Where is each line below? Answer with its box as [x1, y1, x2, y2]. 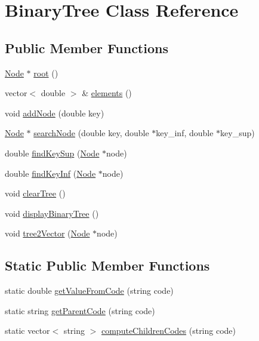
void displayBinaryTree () [5, 207, 99, 219]
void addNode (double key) [5, 106, 104, 119]
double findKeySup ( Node [5, 146, 100, 159]
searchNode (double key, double [33, 127, 149, 139]
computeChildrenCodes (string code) [101, 324, 236, 337]
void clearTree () [5, 187, 66, 199]
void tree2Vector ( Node [5, 227, 90, 239]
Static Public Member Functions [5, 256, 210, 275]
